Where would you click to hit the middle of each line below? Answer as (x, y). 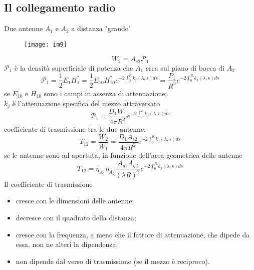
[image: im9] (46, 44)
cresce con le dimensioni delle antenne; (75, 201)
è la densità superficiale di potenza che (74, 67)
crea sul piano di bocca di (185, 67)
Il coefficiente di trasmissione (48, 184)
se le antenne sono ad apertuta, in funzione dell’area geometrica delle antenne (123, 155)
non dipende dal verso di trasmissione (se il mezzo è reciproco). (113, 261)
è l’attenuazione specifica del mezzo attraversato (86, 103)
